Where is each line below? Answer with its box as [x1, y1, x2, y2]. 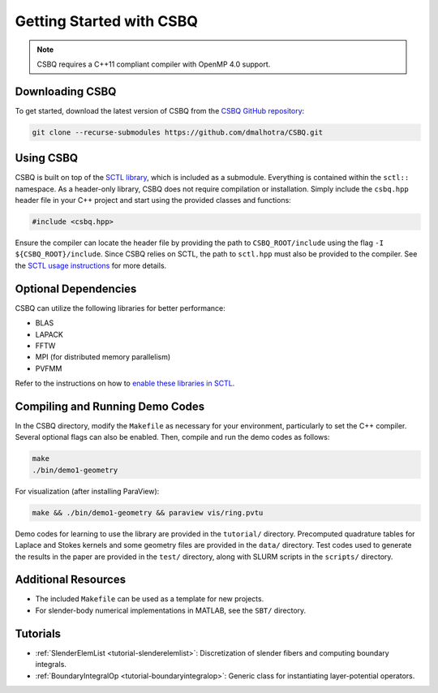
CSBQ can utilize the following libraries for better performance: [15, 303, 226, 312]
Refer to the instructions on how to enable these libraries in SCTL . [15, 378, 235, 389]
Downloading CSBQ [15, 84, 117, 98]
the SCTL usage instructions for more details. [15, 260, 167, 270]
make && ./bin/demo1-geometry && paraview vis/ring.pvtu [32, 508, 264, 517]
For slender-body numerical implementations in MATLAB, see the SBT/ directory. [35, 605, 307, 615]
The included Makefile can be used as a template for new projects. [35, 594, 264, 604]
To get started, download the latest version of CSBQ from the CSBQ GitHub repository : [15, 105, 305, 115]
